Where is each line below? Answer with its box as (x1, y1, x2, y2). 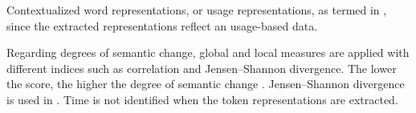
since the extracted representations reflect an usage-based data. (6, 17, 318, 34)
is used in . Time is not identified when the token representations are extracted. (6, 91, 398, 107)
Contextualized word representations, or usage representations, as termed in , (6, 2, 387, 18)
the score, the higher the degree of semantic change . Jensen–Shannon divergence (6, 75, 405, 92)
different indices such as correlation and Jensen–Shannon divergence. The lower (6, 59, 397, 76)
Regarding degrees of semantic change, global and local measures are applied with (6, 44, 410, 61)
